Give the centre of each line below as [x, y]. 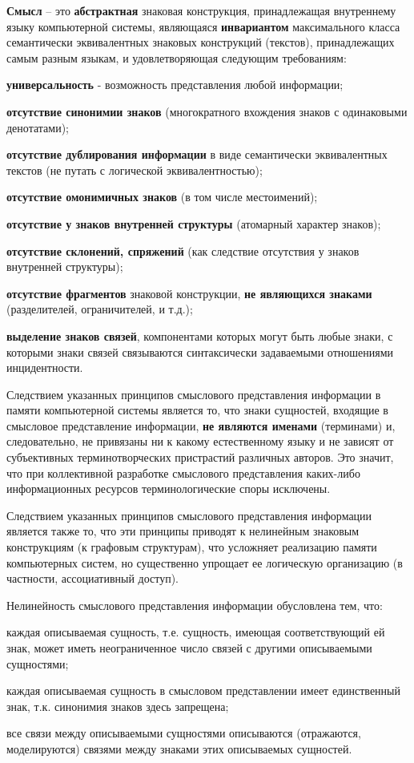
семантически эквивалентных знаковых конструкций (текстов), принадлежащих [201, 42]
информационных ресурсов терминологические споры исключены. [169, 488]
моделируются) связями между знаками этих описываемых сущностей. [179, 748]
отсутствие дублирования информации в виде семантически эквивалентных [197, 154]
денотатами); [38, 127]
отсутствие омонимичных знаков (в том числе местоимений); [162, 197]
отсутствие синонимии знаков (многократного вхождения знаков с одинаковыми [207, 111]
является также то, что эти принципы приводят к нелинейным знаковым [183, 531]
